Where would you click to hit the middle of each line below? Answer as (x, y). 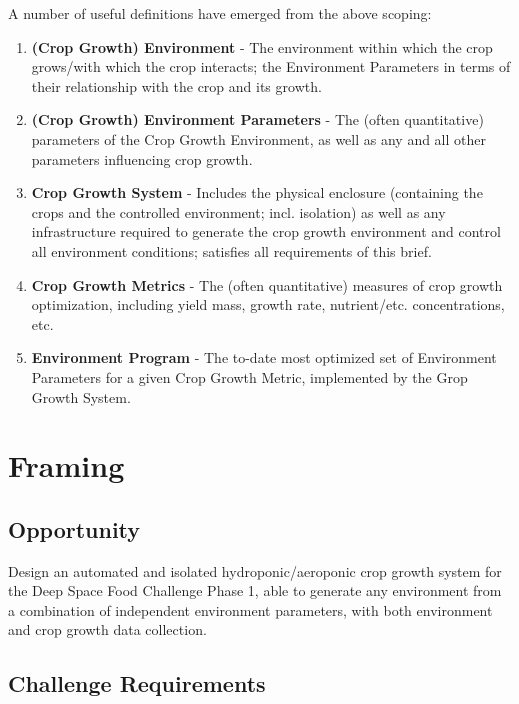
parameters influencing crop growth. (142, 158)
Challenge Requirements (137, 683)
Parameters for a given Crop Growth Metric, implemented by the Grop (249, 376)
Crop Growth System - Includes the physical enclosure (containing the (257, 192)
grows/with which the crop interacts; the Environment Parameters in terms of (271, 66)
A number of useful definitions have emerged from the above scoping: (220, 13)
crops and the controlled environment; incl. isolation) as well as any (238, 211)
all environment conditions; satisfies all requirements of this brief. (231, 250)
